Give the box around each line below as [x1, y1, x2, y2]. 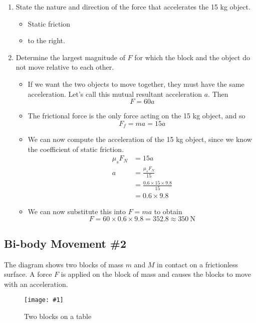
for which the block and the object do [134, 52, 250, 62]
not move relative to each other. [16, 62, 114, 72]
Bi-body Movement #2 [4, 235, 126, 251]
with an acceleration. [4, 278, 68, 289]
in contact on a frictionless [157, 259, 238, 269]
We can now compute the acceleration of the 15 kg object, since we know [28, 134, 252, 144]
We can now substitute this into [28, 206, 126, 216]
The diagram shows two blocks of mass [4, 259, 123, 269]
